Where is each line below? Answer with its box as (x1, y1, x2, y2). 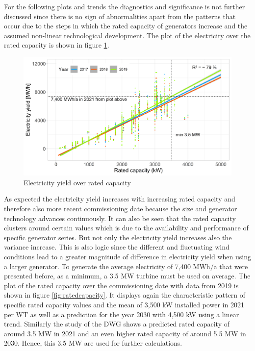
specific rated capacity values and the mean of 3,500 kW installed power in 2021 (4, 299, 244, 309)
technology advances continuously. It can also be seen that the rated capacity (4, 213, 236, 223)
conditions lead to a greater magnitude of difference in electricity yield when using (4, 251, 251, 261)
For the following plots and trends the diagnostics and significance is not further (4, 1, 245, 11)
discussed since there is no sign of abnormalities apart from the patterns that (4, 11, 236, 21)
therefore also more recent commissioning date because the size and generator (4, 203, 237, 213)
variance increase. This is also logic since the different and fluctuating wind (4, 242, 229, 252)
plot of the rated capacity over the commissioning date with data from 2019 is (4, 280, 239, 290)
